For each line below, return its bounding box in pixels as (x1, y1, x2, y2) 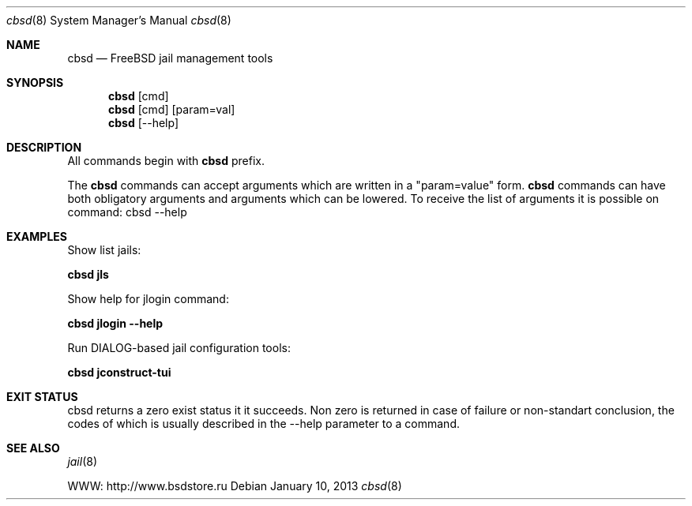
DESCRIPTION (6, 141, 82, 154)
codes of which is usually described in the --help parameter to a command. (67, 417, 460, 430)
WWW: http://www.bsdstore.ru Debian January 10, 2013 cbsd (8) (67, 479, 402, 493)
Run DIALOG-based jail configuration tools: (67, 341, 291, 354)
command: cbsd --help (67, 205, 187, 219)
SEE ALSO (6, 441, 60, 455)
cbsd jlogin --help (67, 317, 164, 330)
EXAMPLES (6, 230, 67, 243)
